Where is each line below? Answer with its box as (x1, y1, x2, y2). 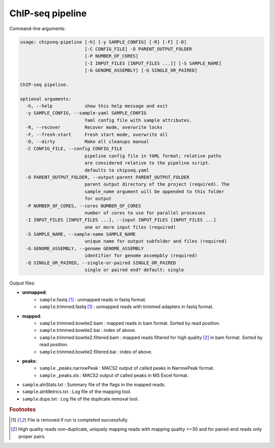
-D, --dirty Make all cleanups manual (25, 139, 150, 145)
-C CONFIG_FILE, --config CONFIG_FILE (25, 146, 122, 152)
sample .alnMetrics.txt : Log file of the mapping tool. (22, 388, 132, 395)
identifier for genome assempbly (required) (84, 253, 198, 259)
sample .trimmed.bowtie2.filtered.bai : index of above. (39, 349, 153, 355)
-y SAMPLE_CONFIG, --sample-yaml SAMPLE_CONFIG (25, 110, 147, 116)
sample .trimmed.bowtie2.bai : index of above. (39, 327, 136, 333)
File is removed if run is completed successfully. (27, 416, 129, 423)
